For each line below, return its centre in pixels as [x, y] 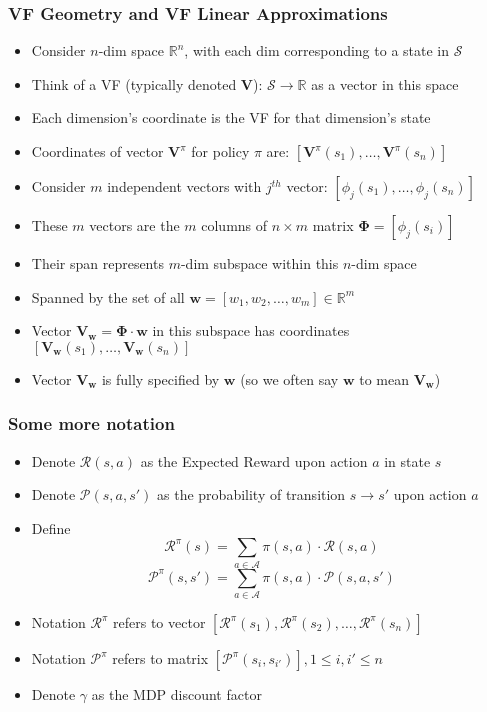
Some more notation [91, 423]
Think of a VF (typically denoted [134, 83]
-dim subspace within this [259, 263]
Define [51, 527]
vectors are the [134, 225]
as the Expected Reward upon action [254, 460]
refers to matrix [160, 658]
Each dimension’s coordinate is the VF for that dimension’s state [231, 117]
